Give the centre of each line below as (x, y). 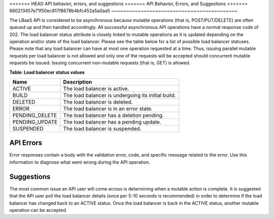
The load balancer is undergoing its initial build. (119, 95)
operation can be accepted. (38, 210)
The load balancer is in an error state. (108, 108)
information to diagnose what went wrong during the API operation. (80, 162)
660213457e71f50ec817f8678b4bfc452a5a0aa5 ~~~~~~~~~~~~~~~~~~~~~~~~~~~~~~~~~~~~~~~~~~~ (124, 11)
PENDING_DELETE (35, 115)
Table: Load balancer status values (47, 72)
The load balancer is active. (96, 88)
